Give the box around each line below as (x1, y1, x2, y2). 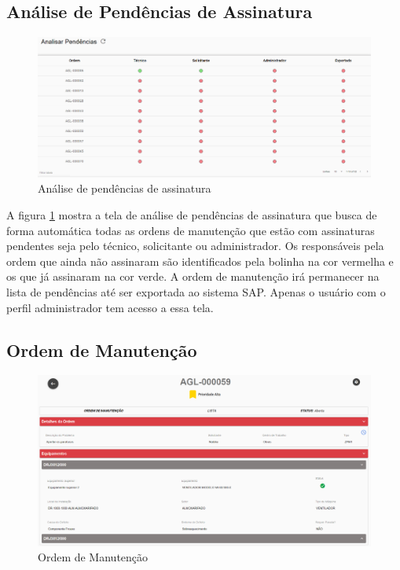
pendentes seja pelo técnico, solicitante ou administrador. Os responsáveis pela (6, 237, 384, 254)
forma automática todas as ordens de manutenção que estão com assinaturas (6, 222, 375, 238)
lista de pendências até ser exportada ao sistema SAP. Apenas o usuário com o (6, 283, 386, 300)
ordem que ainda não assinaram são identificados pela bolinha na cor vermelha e (6, 252, 394, 269)
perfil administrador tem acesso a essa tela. (6, 299, 214, 315)
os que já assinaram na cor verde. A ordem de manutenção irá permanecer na (6, 268, 380, 285)
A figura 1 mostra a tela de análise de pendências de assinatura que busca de (6, 207, 377, 223)
